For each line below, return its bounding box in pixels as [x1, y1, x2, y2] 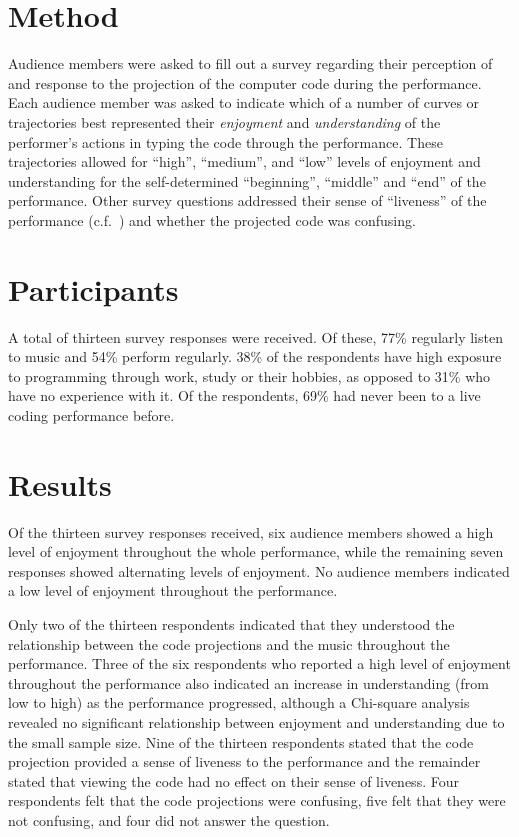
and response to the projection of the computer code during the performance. [8, 72, 482, 93]
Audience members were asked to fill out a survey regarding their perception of [8, 53, 493, 74]
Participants [8, 268, 179, 309]
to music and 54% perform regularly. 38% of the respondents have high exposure [8, 346, 502, 367]
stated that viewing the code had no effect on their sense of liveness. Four [8, 770, 459, 791]
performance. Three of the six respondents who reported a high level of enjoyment [8, 653, 511, 674]
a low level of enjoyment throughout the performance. [8, 580, 338, 601]
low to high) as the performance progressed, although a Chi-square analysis [8, 692, 470, 713]
